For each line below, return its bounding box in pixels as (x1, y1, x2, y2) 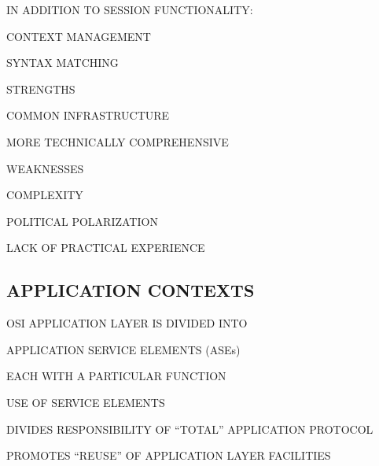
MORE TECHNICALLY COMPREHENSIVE (6, 133, 229, 150)
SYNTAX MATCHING (6, 54, 119, 71)
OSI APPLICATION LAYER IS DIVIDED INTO (6, 315, 248, 331)
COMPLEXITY (6, 187, 83, 203)
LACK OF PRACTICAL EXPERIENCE (6, 239, 205, 256)
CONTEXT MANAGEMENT (6, 28, 151, 44)
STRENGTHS (6, 80, 75, 97)
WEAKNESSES (6, 160, 84, 176)
